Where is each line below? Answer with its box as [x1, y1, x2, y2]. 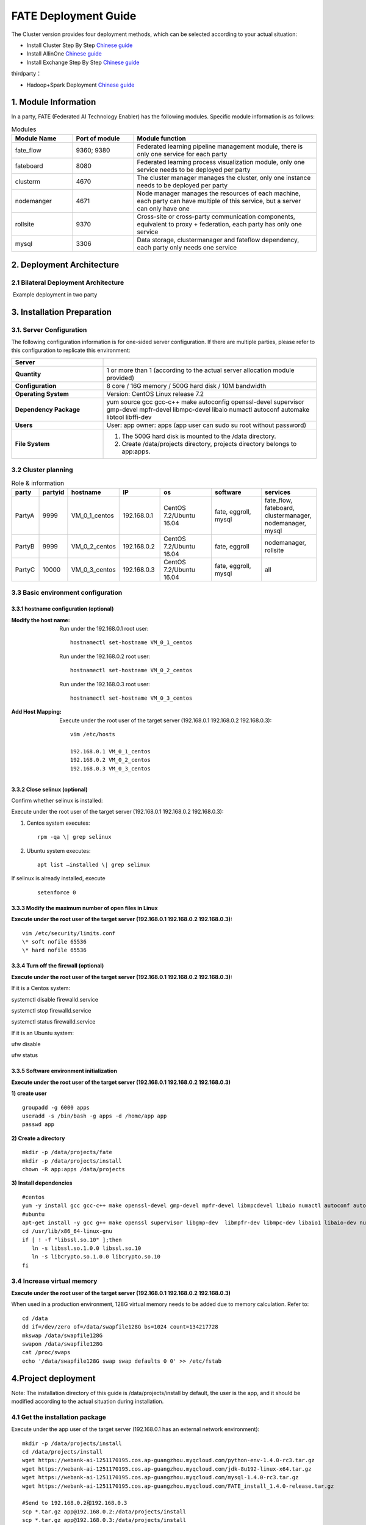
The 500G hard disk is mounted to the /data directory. [121, 432, 276, 440]
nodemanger [15, 197, 52, 206]
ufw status [11, 1052, 38, 1059]
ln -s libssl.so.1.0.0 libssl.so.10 [31, 1245, 142, 1252]
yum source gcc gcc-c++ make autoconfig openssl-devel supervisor [106, 397, 304, 406]
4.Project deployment [11, 1373, 96, 1383]
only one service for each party [137, 150, 228, 159]
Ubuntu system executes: [26, 847, 91, 854]
